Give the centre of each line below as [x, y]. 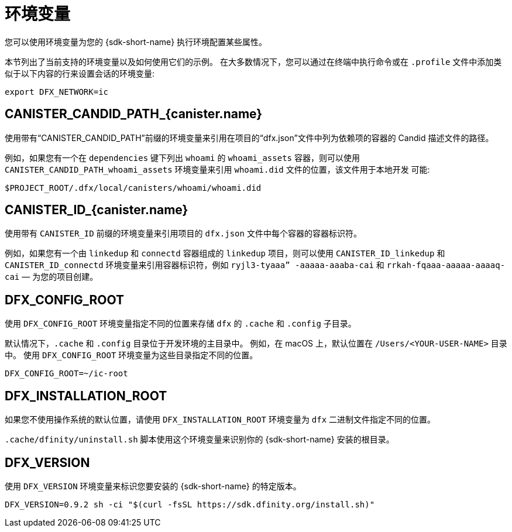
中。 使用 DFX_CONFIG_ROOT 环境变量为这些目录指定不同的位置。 [131, 355]
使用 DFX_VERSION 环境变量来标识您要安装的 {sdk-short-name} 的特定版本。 [153, 486]
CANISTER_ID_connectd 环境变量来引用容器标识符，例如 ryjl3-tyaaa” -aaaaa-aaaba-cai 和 [195, 265]
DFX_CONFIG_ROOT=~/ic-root [66, 374]
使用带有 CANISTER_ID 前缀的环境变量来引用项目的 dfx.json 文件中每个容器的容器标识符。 [183, 234]
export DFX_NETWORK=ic [57, 92]
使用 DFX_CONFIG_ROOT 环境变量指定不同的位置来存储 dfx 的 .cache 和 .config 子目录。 [181, 324]
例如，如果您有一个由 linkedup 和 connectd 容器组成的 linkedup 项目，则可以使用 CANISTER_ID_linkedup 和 [225, 253]
